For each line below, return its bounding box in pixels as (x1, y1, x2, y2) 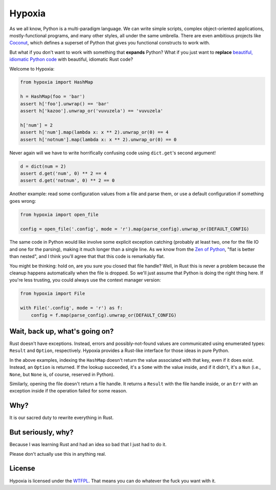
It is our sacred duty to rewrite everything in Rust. (9, 414, 114, 421)
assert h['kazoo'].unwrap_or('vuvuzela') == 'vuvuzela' (20, 108, 164, 114)
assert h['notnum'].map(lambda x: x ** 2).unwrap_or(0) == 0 (20, 136, 177, 143)
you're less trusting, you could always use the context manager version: (9, 277, 161, 283)
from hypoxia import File (20, 291, 85, 296)
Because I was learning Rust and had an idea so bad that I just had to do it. (9, 441, 167, 448)
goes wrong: (9, 198, 36, 204)
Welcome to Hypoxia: (9, 65, 55, 72)
